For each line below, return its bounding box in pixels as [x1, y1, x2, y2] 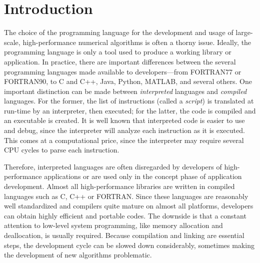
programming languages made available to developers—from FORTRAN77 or [4, 66, 241, 76]
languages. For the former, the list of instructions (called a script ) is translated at [4, 95, 254, 106]
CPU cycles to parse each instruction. [4, 144, 119, 155]
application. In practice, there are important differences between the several [4, 56, 236, 66]
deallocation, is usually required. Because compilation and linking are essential [4, 230, 244, 240]
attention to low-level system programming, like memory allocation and [4, 220, 223, 230]
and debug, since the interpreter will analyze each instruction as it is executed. [4, 125, 245, 135]
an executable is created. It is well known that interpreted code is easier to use [4, 115, 245, 125]
